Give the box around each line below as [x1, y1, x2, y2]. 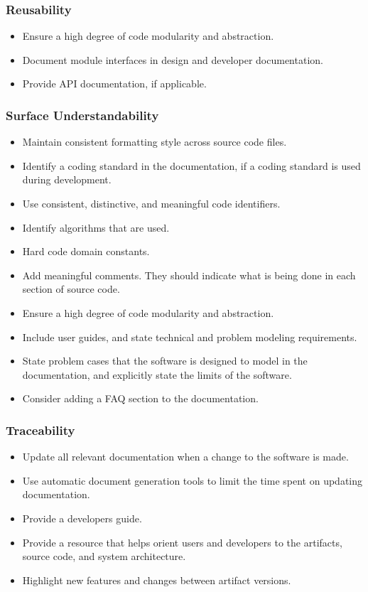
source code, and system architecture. [22, 549, 186, 564]
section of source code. [22, 281, 120, 296]
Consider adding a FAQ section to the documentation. [22, 391, 259, 406]
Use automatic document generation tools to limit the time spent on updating [22, 473, 363, 488]
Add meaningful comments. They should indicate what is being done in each [22, 267, 356, 282]
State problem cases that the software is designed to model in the [22, 353, 308, 368]
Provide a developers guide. [22, 510, 142, 525]
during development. [22, 172, 112, 187]
